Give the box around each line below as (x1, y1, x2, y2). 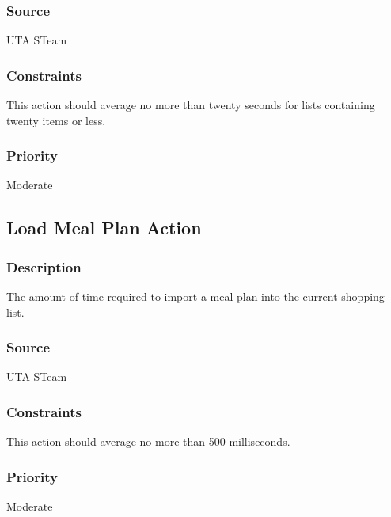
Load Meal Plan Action (6, 215, 202, 240)
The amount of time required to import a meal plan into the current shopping (6, 288, 385, 305)
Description (6, 257, 82, 276)
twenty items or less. (6, 112, 106, 128)
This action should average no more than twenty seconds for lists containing (6, 97, 375, 113)
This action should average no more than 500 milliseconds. (6, 433, 290, 450)
